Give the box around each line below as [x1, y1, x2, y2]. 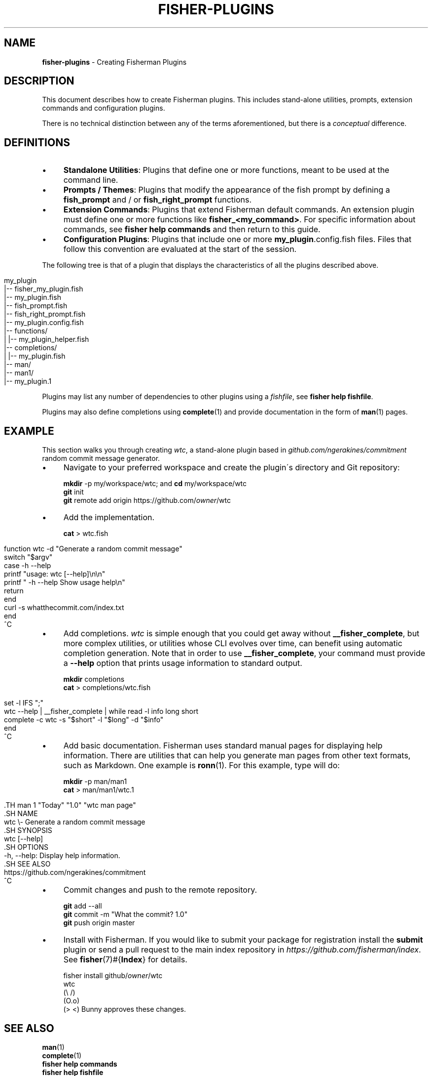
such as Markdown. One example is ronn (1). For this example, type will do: [63, 760, 340, 771]
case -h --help [4, 561, 51, 570]
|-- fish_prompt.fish [4, 301, 68, 310]
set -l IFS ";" [4, 699, 44, 707]
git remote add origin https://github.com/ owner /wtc [63, 496, 231, 505]
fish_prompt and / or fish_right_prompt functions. [63, 195, 252, 205]
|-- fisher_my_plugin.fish [4, 285, 83, 293]
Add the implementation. [63, 512, 155, 523]
